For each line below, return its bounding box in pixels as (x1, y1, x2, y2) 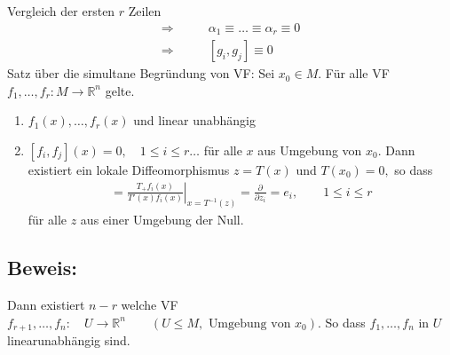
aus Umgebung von (257, 140, 362, 159)
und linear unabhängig (133, 111, 257, 130)
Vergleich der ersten (7, 2, 115, 20)
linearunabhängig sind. (7, 331, 130, 350)
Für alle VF (325, 64, 390, 83)
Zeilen (128, 2, 162, 20)
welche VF (121, 296, 178, 314)
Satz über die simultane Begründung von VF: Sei (7, 64, 275, 83)
